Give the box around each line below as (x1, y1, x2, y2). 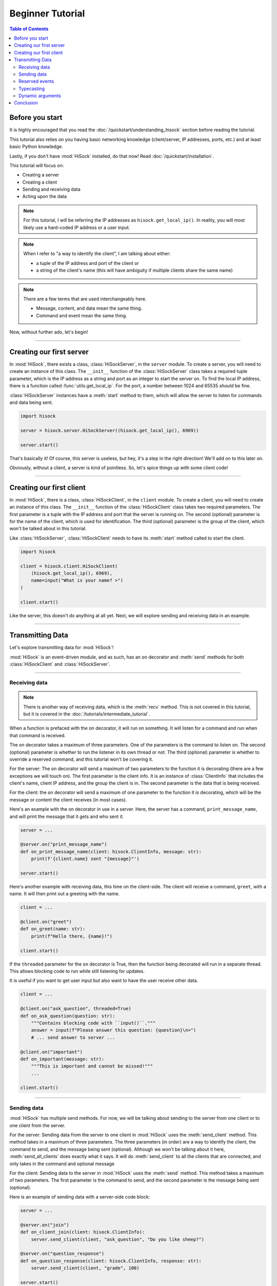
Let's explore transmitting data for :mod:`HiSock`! (9, 645, 114, 651)
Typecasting (18, 85, 45, 92)
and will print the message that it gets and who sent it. (9, 813, 124, 819)
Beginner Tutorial (9, 8, 85, 19)
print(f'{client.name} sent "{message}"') (31, 856, 140, 862)
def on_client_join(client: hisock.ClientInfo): (20, 1229, 145, 1235)
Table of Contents (9, 26, 49, 32)
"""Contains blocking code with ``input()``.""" (31, 1020, 156, 1026)
